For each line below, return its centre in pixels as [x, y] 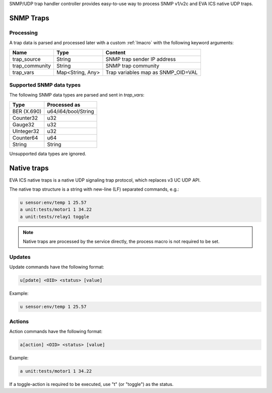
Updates [20, 257]
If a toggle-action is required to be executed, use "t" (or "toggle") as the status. [91, 384]
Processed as [64, 105]
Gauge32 [23, 124]
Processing [23, 33]
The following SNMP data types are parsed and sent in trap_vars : [77, 95]
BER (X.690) [27, 111]
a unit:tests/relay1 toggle [54, 217]
